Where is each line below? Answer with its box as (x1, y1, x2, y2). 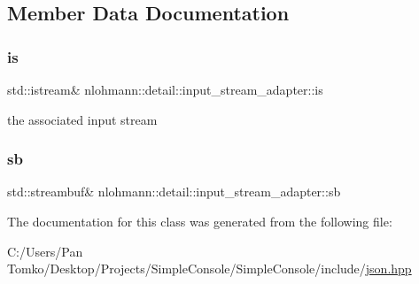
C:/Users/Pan (7, 242, 83, 260)
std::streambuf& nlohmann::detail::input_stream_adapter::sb (7, 182, 341, 201)
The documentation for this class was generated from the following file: (7, 212, 392, 230)
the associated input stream (7, 110, 158, 128)
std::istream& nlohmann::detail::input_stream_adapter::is (7, 81, 323, 98)
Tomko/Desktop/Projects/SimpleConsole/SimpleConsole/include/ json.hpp (7, 259, 412, 278)
